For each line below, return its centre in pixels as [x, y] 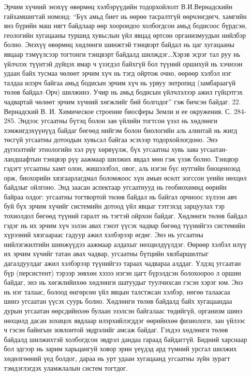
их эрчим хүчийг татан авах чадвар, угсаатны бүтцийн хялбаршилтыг [106, 253]
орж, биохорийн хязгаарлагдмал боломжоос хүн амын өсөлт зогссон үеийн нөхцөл [125, 177]
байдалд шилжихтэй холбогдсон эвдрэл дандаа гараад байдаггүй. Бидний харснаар [125, 339]
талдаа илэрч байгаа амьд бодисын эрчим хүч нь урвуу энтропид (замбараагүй [120, 82]
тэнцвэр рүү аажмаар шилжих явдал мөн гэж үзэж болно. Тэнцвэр [141, 158]
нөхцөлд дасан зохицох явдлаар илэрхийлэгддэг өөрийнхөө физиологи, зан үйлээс [125, 320]
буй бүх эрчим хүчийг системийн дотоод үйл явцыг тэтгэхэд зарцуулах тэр [114, 206]
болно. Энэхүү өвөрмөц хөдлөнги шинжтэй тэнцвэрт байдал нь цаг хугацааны [119, 44]
